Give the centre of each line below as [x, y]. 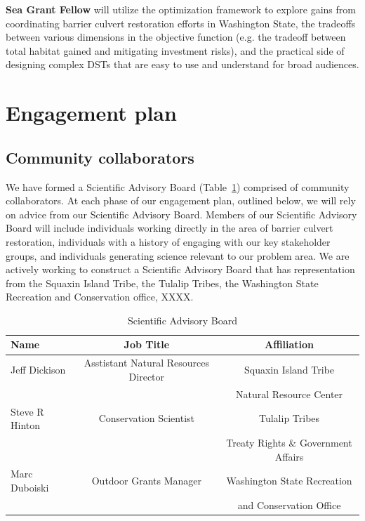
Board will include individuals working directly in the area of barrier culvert [170, 228]
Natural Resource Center [290, 394]
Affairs [289, 456]
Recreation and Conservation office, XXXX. [100, 297]
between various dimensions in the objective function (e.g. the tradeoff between [176, 37]
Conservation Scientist [146, 418]
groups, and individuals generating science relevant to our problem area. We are [178, 255]
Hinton [26, 425]
